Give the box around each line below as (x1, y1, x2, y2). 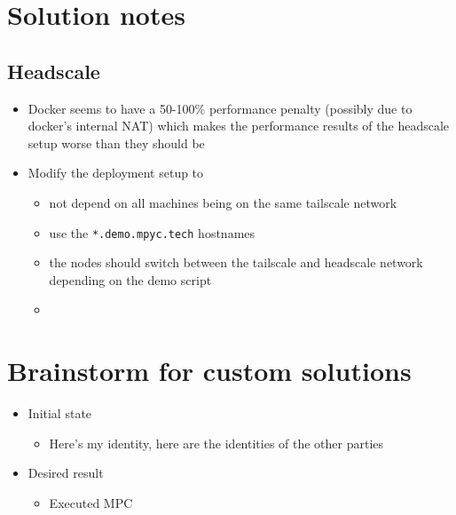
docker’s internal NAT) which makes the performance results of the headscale (28, 116, 450, 135)
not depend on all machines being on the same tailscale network (49, 193, 397, 211)
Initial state (28, 404, 92, 423)
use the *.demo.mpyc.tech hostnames (49, 223, 256, 242)
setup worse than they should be (28, 133, 205, 152)
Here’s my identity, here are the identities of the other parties (49, 433, 384, 452)
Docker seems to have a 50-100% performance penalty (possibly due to (28, 99, 413, 117)
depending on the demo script (49, 270, 212, 289)
